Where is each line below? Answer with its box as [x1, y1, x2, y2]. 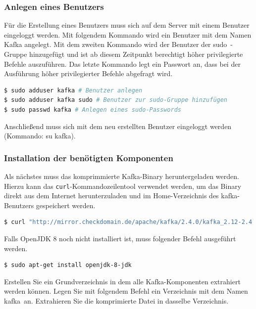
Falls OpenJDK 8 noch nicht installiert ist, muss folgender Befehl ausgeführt [4, 233, 236, 243]
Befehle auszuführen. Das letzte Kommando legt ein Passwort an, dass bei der [4, 58, 241, 69]
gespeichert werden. [36, 200, 96, 210]
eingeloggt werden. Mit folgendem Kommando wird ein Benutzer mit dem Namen [4, 29, 252, 40]
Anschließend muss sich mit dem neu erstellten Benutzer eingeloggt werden [4, 121, 232, 131]
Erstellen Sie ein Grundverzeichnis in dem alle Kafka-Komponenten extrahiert [4, 276, 241, 286]
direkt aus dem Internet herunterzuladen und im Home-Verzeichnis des [4, 190, 219, 201]
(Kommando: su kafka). [4, 131, 76, 141]
